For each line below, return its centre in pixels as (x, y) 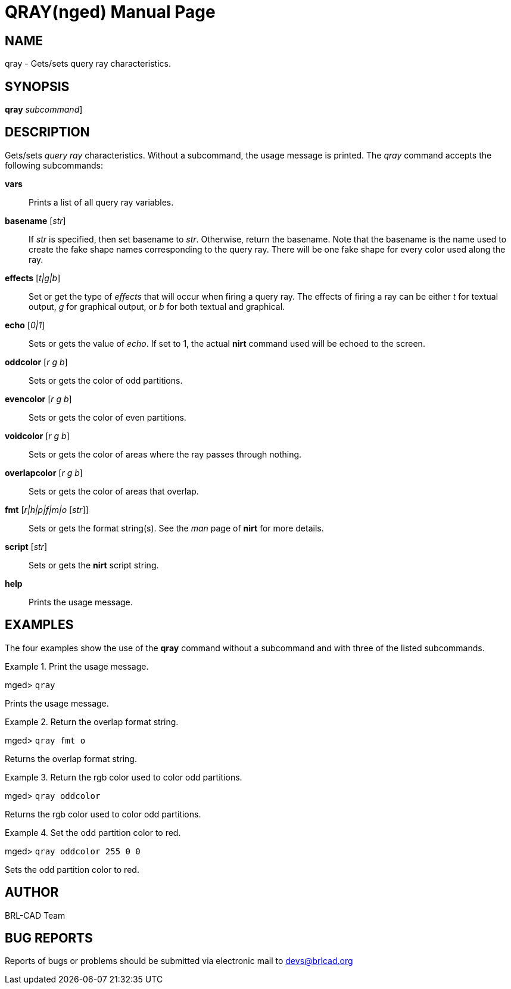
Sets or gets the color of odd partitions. (106, 380)
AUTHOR (32, 892)
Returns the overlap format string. (71, 758)
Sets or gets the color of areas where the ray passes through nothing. (165, 454)
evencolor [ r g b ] (38, 399)
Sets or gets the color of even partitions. (108, 417)
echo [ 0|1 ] (25, 325)
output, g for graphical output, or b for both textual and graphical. (157, 306)
